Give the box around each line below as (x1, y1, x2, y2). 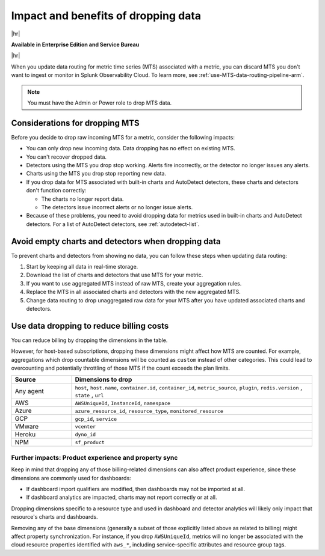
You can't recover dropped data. (26, 153, 107, 160)
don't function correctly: (26, 187, 87, 194)
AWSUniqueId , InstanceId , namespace (75, 399, 171, 407)
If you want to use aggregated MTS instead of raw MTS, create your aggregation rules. (26, 280, 242, 287)
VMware (14, 423, 39, 431)
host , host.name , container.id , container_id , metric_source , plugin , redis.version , (75, 383, 303, 392)
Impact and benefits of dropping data (11, 9, 202, 22)
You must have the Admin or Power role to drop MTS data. (27, 99, 172, 106)
